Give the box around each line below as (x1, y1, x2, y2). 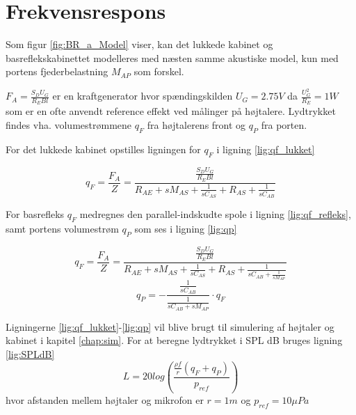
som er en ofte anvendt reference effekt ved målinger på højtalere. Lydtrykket (6, 104, 336, 118)
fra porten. (261, 118, 307, 132)
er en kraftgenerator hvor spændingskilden (52, 88, 233, 103)
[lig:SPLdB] (6, 346, 55, 361)
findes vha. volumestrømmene (6, 118, 132, 132)
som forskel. (133, 64, 184, 79)
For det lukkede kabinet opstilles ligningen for (6, 141, 201, 156)
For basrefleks (6, 207, 65, 221)
